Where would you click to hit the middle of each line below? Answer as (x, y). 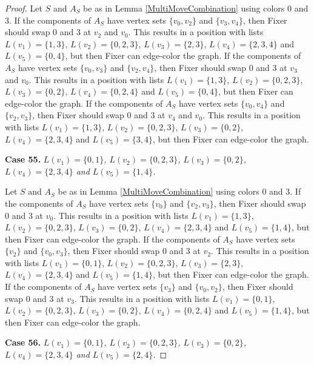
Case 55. (23, 159)
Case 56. (23, 342)
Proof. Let (24, 8)
